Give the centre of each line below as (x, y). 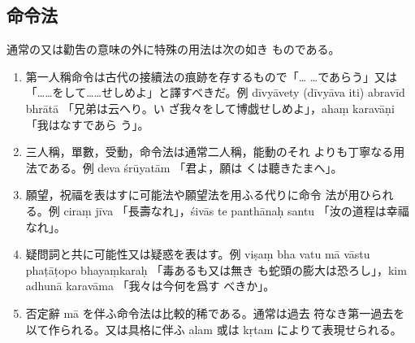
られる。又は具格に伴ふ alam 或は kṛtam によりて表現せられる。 (231, 329)
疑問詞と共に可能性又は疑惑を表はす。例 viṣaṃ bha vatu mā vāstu (198, 254)
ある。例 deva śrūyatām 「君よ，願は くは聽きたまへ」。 (195, 167)
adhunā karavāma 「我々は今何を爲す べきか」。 (150, 286)
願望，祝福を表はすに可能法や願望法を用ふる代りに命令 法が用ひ (198, 195)
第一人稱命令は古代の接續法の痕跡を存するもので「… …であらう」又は (212, 76)
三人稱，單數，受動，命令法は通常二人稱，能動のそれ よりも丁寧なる (210, 152)
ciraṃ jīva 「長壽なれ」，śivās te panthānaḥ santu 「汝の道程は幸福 (236, 210)
